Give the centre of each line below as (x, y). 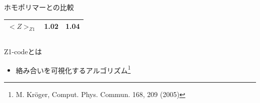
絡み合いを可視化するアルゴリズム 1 (73, 69)
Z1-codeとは (23, 51)
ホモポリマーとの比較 (39, 7)
